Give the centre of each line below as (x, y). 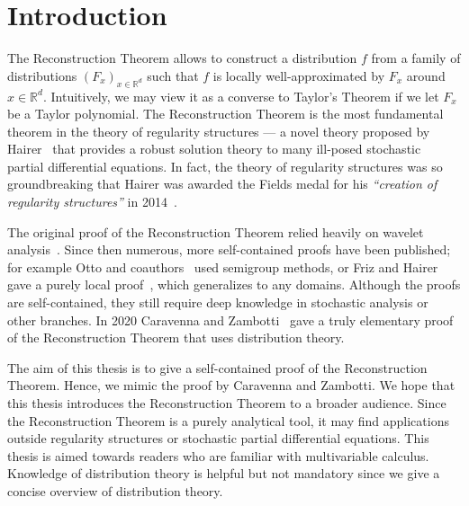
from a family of (416, 58)
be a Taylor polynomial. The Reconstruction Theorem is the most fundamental (225, 114)
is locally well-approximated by (299, 75)
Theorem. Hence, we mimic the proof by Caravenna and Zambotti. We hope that (231, 385)
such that (173, 75)
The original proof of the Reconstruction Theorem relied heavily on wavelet (216, 231)
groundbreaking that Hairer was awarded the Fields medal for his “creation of (222, 184)
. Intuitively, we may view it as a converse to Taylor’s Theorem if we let (241, 96)
